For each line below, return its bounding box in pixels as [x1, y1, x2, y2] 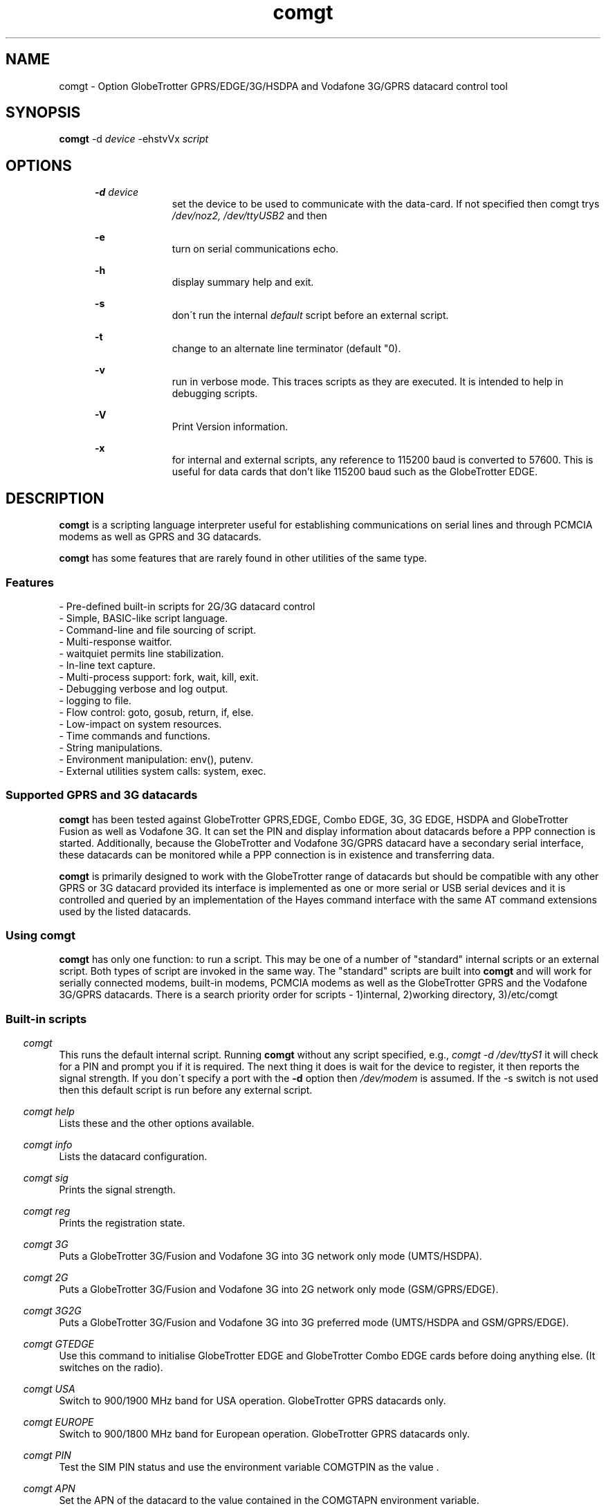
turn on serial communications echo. [172, 243, 339, 255]
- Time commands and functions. [59, 729, 210, 742]
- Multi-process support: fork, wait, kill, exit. [59, 670, 259, 683]
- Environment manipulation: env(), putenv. [59, 753, 254, 765]
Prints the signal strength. [59, 1184, 176, 1196]
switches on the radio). [59, 1361, 163, 1374]
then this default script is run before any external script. [59, 1084, 313, 1096]
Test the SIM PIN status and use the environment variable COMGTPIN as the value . [59, 1461, 439, 1473]
